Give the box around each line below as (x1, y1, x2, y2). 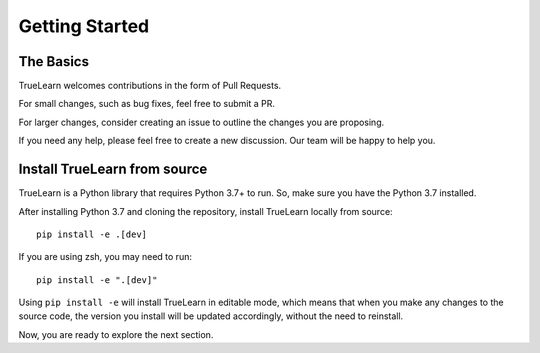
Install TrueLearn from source (18, 161, 208, 178)
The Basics (18, 53, 90, 70)
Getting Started (18, 15, 150, 37)
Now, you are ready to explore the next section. (18, 328, 214, 340)
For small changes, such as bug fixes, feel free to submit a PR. (18, 98, 275, 110)
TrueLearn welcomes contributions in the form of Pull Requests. (18, 80, 282, 92)
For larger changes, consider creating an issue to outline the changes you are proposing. (18, 116, 385, 128)
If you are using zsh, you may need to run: (18, 251, 192, 263)
